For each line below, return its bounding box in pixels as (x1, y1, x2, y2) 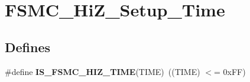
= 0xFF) (214, 65, 246, 77)
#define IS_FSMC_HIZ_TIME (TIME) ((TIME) (5, 65, 200, 77)
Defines (5, 37, 51, 56)
